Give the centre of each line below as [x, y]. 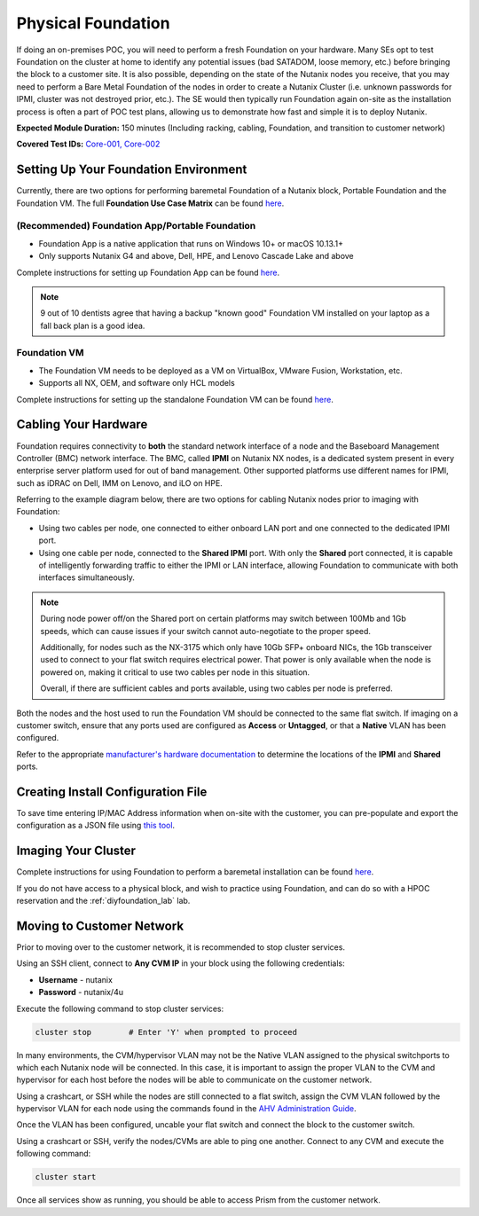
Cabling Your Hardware [82, 424]
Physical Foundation [93, 23]
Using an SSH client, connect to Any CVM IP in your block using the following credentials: [181, 963]
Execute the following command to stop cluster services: [120, 1008]
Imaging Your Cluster [76, 851]
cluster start [66, 1177]
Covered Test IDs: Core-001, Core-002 [88, 144]
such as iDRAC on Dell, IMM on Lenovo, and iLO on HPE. [120, 482]
